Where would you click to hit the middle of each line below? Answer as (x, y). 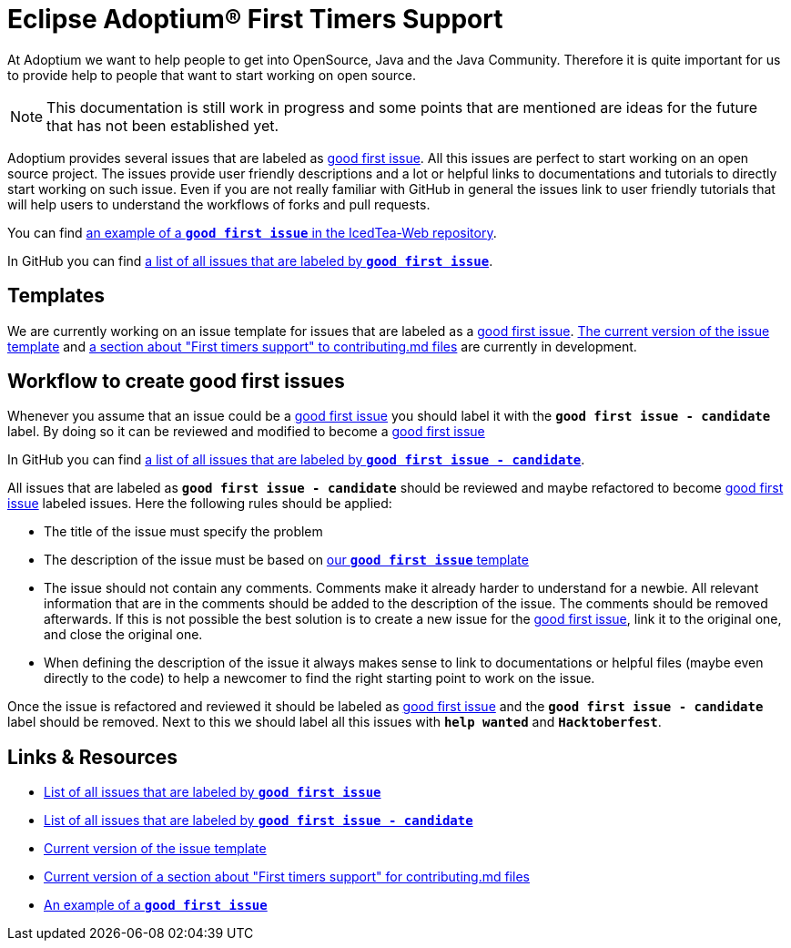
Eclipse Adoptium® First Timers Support (255, 19)
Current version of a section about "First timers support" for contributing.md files (287, 877)
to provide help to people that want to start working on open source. (212, 75)
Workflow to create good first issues (176, 382)
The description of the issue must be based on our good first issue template (286, 560)
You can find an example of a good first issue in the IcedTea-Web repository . (252, 232)
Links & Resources (93, 757)
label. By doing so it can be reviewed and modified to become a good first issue (246, 432)
